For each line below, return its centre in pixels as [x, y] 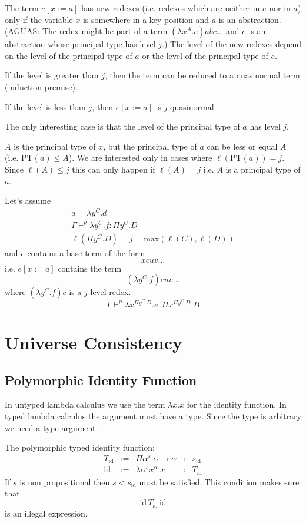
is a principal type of [263, 169]
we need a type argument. [51, 427]
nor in [280, 8]
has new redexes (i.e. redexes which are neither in [171, 8]
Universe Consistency [94, 342]
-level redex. [109, 292]
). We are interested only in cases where [140, 158]
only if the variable [39, 19]
